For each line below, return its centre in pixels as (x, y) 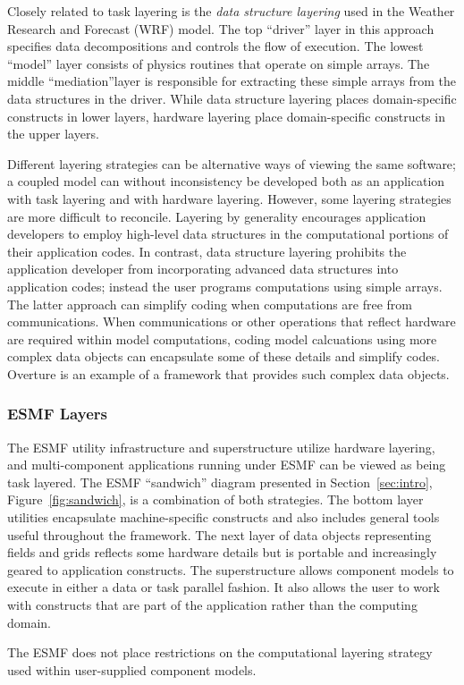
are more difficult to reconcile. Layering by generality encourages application (217, 216)
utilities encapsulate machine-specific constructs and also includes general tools (224, 517)
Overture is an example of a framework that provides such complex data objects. (228, 373)
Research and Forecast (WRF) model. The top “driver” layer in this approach (221, 28)
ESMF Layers (57, 414)
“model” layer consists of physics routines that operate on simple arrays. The (219, 63)
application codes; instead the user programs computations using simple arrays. (225, 286)
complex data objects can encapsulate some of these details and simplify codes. (224, 356)
